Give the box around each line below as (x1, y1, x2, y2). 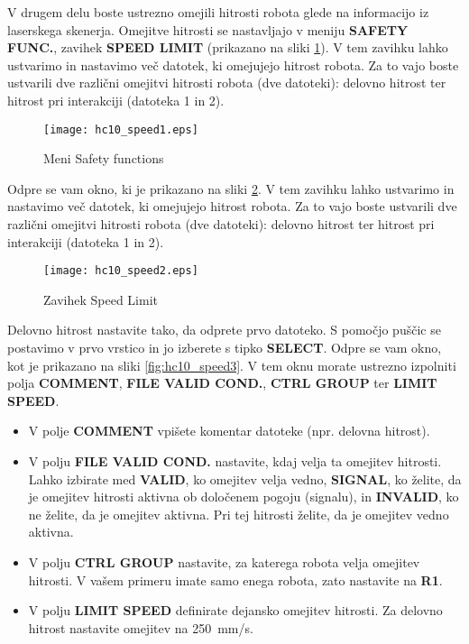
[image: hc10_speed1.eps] (43, 123, 198, 136)
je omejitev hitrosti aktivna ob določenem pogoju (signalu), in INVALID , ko (28, 487, 459, 506)
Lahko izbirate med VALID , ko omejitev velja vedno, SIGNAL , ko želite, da (28, 469, 462, 488)
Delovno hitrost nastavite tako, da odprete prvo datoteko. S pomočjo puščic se (7, 320, 441, 339)
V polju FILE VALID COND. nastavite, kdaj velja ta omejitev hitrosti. (28, 452, 442, 470)
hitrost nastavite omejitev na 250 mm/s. (28, 618, 253, 637)
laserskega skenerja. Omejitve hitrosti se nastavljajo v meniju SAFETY (7, 20, 409, 39)
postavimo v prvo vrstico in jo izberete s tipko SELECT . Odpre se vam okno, (7, 338, 442, 357)
